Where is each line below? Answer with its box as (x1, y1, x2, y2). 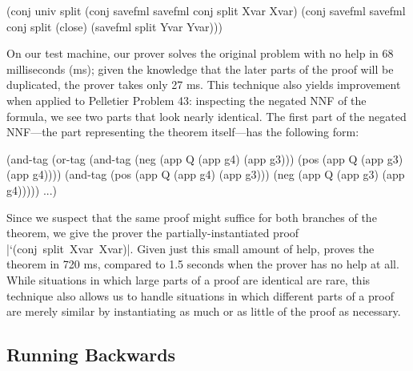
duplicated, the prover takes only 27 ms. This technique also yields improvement (6, 76, 401, 93)
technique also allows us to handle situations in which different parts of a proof (6, 287, 394, 304)
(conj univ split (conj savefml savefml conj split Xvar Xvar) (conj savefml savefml (6, 2, 406, 18)
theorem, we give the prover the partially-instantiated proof (6, 224, 299, 241)
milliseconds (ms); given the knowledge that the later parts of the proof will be (6, 60, 394, 77)
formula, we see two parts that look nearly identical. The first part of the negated (6, 107, 407, 124)
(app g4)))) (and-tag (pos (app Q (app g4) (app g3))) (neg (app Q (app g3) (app (6, 166, 405, 183)
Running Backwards (6, 342, 176, 367)
